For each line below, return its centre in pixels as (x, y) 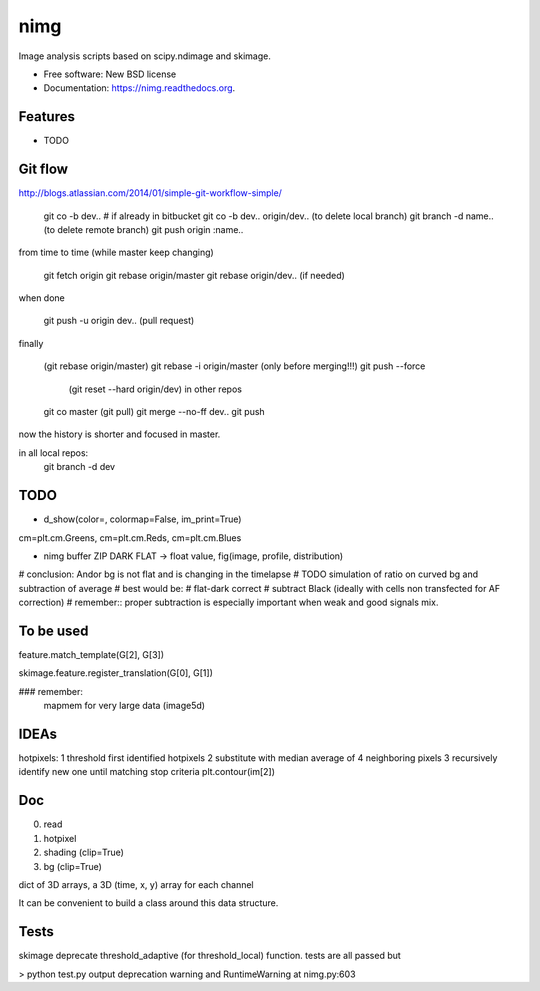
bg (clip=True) (72, 866)
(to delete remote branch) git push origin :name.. (143, 229)
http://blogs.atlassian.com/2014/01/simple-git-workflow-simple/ (150, 193)
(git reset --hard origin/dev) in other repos (155, 389)
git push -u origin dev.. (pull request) (119, 321)
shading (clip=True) (84, 852)
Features (46, 116)
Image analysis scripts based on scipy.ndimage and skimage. (145, 56)
